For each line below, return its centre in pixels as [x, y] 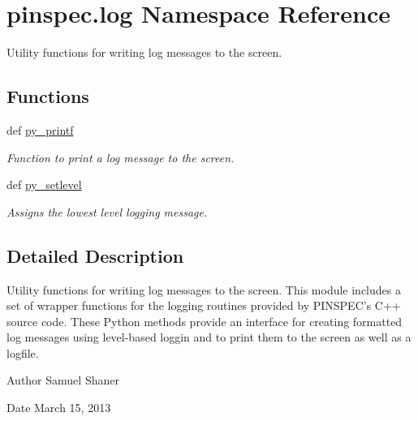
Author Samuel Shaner [63, 380]
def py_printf [40, 129]
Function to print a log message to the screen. [121, 157]
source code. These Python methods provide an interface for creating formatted [205, 321]
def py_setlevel [44, 185]
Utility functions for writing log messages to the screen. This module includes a [204, 289]
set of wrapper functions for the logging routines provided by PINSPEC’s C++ [204, 305]
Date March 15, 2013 [59, 408]
